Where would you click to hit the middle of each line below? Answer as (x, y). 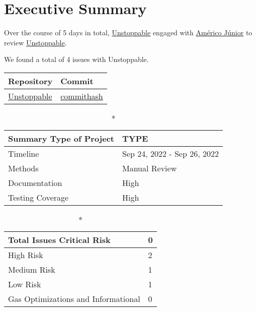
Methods (23, 168)
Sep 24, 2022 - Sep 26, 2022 (170, 153)
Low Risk (25, 284)
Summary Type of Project (61, 138)
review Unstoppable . (35, 42)
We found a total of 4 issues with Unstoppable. (76, 59)
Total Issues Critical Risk (59, 239)
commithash (82, 96)
